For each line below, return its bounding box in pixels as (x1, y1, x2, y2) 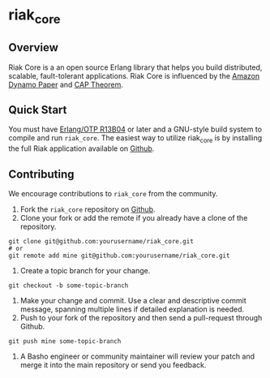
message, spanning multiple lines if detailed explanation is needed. (19, 304, 245, 314)
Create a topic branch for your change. (19, 266, 151, 276)
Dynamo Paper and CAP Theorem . (8, 79, 123, 89)
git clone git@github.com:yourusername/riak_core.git (8, 238, 195, 246)
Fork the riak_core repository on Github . (19, 204, 156, 214)
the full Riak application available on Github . (8, 144, 155, 153)
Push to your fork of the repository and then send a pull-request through (19, 313, 263, 323)
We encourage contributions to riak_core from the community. (8, 189, 218, 199)
